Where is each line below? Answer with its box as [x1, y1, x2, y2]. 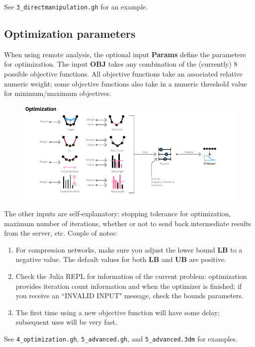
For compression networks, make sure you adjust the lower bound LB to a [15, 244, 243, 255]
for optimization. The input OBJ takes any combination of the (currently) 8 [4, 59, 238, 69]
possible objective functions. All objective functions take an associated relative [4, 69, 243, 79]
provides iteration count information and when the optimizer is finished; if [15, 280, 242, 291]
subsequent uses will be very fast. [15, 317, 117, 327]
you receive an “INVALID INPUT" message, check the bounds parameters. [15, 290, 244, 301]
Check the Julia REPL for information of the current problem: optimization [15, 270, 247, 281]
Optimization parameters [4, 26, 136, 41]
